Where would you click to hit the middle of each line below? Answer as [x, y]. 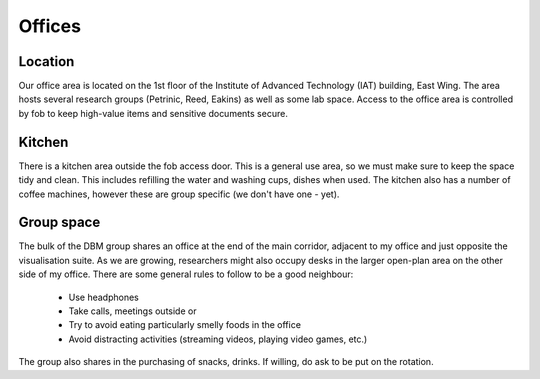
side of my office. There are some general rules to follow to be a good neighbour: [186, 274]
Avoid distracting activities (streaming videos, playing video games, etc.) [218, 339]
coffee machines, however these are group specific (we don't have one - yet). [179, 194]
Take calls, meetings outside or [132, 311]
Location [46, 61]
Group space [59, 222]
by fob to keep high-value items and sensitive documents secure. [153, 113]
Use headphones [103, 297]
